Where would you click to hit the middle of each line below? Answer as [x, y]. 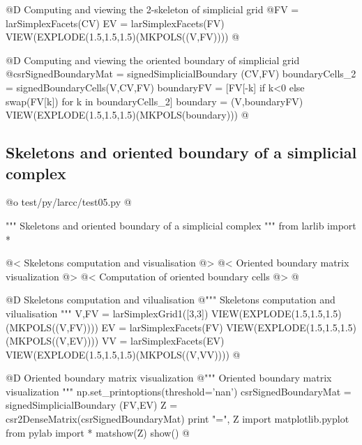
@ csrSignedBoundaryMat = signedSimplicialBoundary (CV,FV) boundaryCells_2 [181, 74]
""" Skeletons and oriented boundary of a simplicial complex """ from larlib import [181, 225]
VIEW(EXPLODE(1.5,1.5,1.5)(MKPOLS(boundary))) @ [127, 115]
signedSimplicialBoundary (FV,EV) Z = [92, 405]
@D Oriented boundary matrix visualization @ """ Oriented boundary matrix [169, 378]
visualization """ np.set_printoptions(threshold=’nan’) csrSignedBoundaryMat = [179, 391]
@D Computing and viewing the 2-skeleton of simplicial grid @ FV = [152, 9]
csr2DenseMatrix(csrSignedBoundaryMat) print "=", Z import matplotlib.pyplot [178, 419]
